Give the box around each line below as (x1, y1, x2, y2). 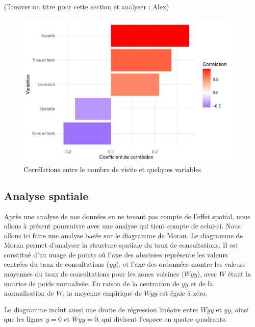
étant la (228, 269, 251, 279)
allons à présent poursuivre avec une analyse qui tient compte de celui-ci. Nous (4, 221, 241, 231)
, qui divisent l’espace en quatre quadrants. (98, 314, 227, 324)
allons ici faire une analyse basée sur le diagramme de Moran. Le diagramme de (4, 230, 243, 240)
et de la (190, 278, 213, 288)
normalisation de (4, 288, 54, 298)
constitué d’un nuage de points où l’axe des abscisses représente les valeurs (4, 249, 228, 259)
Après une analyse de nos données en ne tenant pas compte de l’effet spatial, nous (4, 211, 251, 221)
